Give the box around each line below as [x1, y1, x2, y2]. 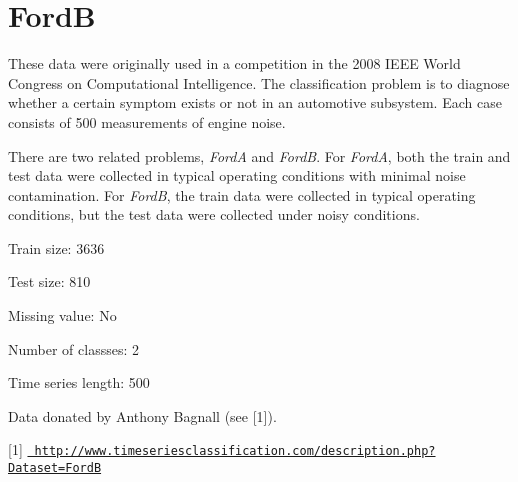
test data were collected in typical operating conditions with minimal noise [8, 165, 466, 186]
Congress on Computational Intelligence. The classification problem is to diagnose [8, 72, 510, 93]
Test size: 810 [8, 271, 91, 292]
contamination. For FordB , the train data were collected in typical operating [8, 184, 476, 205]
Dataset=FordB [8, 461, 102, 476]
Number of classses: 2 [8, 338, 139, 359]
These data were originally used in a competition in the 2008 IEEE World [8, 53, 461, 74]
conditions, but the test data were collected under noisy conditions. [8, 204, 420, 225]
